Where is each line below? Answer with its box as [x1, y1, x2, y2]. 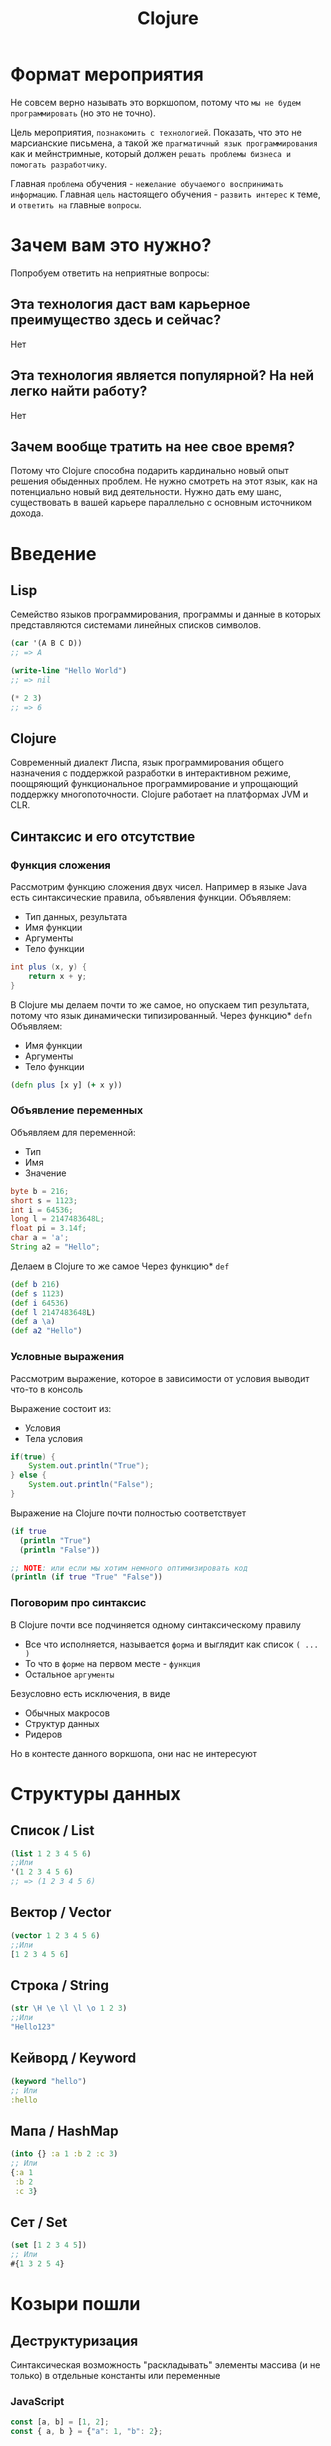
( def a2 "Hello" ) [10, 1326, 83, 1336]
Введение [10, 542, 97, 565]
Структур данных [24, 1717, 100, 1729]
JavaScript [10, 2394, 65, 2408]
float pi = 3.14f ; [10, 1223, 87, 1234]
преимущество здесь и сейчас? [10, 312, 222, 329]
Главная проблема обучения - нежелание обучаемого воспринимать [10, 177, 284, 189]
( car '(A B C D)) [10, 638, 83, 649]
